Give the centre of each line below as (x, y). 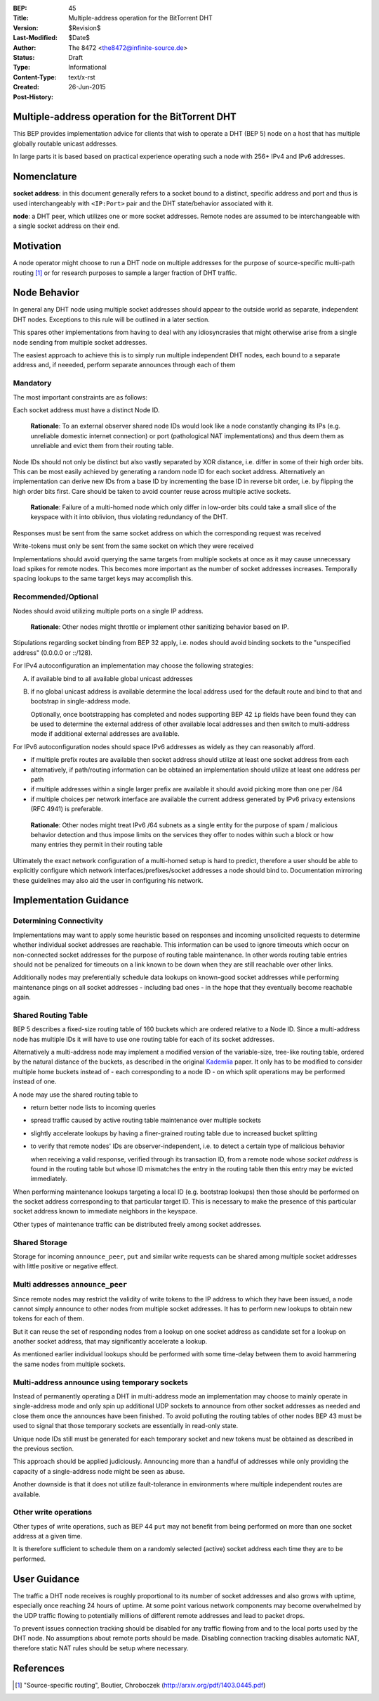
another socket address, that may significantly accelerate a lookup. (110, 1342)
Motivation (37, 246)
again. (22, 997)
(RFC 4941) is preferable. (67, 809)
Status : (24, 57)
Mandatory (32, 383)
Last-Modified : (35, 38)
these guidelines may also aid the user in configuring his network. (108, 880)
